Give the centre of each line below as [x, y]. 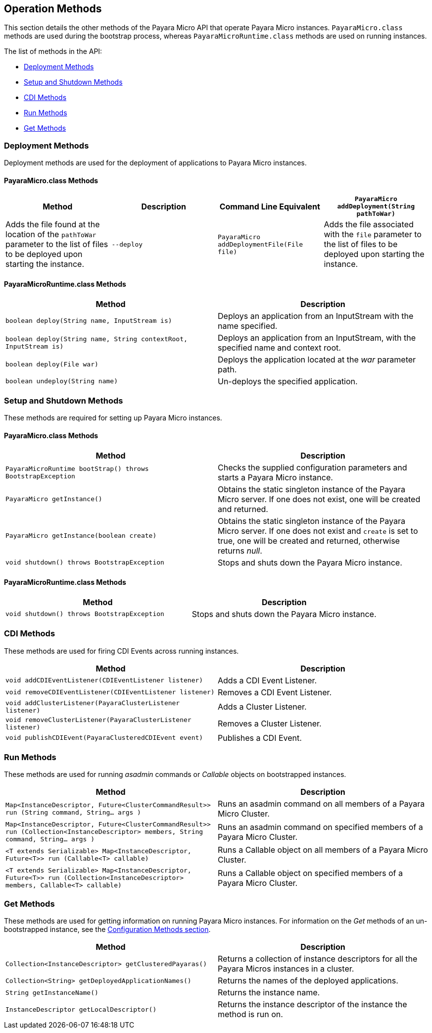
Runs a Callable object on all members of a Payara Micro [323, 850]
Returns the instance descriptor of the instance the [312, 1005]
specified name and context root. [279, 347]
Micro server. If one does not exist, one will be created [319, 499]
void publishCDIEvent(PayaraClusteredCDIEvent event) [104, 738]
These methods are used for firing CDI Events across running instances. [121, 651]
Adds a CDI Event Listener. [267, 680]
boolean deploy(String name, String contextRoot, [96, 339]
